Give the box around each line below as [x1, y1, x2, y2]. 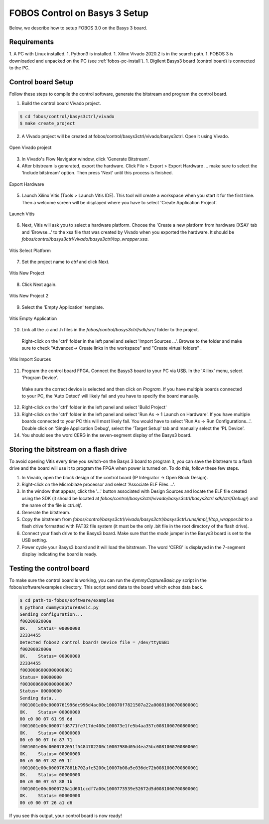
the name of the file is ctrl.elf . [21, 502, 82, 508]
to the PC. [9, 65, 30, 71]
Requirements [9, 38, 54, 46]
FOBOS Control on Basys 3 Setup [9, 7, 149, 18]
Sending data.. [19, 695, 57, 701]
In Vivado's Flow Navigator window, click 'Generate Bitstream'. [21, 156, 150, 162]
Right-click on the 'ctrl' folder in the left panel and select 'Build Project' [21, 404, 167, 411]
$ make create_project [19, 120, 75, 126]
